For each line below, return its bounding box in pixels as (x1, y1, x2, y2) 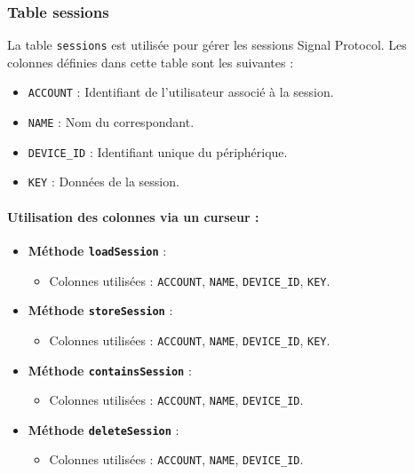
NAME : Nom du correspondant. (28, 113, 195, 131)
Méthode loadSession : (28, 241, 167, 259)
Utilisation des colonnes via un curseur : (7, 207, 259, 225)
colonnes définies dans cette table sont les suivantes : (7, 52, 294, 71)
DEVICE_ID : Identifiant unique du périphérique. (28, 142, 288, 161)
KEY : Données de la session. (28, 172, 179, 191)
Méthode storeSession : (28, 301, 173, 320)
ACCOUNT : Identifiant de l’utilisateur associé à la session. (28, 83, 334, 101)
